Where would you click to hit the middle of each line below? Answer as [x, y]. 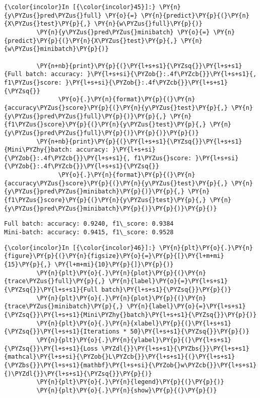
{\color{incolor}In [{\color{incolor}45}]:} [80, 7]
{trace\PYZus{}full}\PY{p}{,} [55, 281]
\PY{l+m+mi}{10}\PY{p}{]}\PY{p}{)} [114, 265]
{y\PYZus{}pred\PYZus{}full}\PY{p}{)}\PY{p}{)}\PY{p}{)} [102, 133]
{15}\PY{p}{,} [28, 265]
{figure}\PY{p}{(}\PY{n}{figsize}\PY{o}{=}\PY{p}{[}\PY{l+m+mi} [114, 256]
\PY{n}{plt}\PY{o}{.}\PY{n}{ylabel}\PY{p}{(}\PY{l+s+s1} [134, 340]
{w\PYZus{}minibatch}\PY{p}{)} [56, 49]
